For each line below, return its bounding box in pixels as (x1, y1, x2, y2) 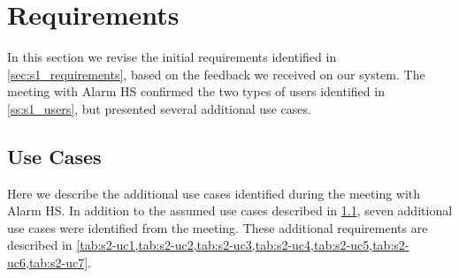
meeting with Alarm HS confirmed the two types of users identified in (7, 82, 385, 101)
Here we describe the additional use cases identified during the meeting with (7, 184, 421, 202)
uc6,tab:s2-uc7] (7, 253, 88, 272)
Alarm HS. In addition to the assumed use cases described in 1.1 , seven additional (7, 201, 453, 220)
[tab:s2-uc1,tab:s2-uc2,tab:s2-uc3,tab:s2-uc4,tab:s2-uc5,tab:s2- (76, 236, 409, 254)
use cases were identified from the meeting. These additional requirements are (7, 218, 428, 237)
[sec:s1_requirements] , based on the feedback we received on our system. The (7, 64, 425, 83)
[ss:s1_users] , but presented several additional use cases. (7, 99, 311, 117)
